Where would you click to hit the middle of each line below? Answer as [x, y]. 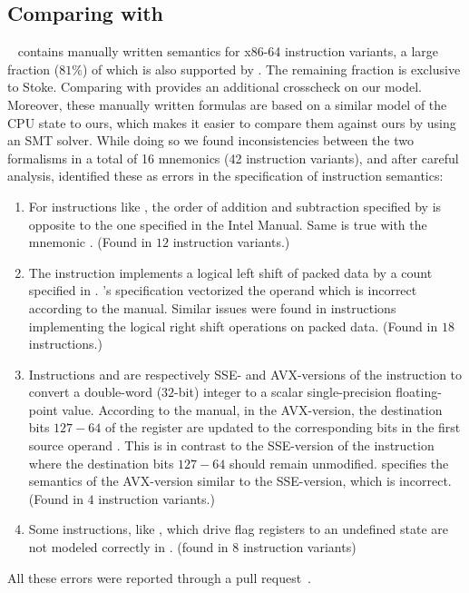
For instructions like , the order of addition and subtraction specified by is [235, 206]
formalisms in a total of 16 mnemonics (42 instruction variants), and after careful [233, 158]
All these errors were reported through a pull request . [160, 577]
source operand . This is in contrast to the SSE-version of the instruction [231, 445]
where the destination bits [101, 463]
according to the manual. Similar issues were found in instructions [212, 307]
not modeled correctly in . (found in [128, 547]
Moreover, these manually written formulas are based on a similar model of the [227, 104]
